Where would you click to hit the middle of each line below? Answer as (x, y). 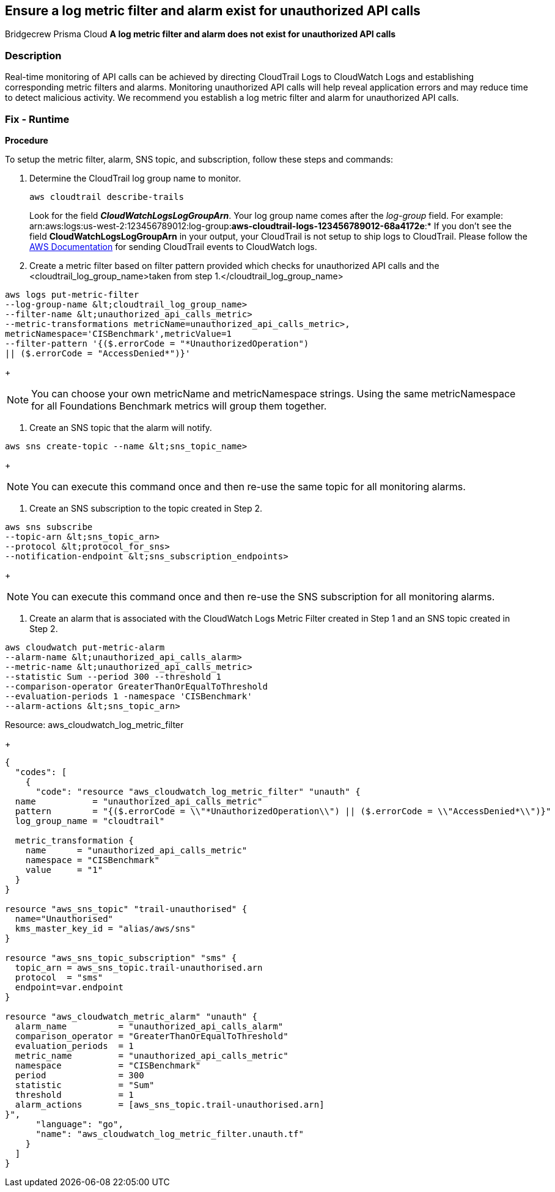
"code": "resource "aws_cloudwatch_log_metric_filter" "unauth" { (198, 791)
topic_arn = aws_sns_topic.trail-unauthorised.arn (139, 967)
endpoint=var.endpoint (69, 987)
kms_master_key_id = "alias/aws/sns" (105, 928)
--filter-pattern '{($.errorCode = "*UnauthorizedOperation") (157, 343)
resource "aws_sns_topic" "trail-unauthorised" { (126, 909)
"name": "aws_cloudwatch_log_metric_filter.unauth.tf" (170, 1134)
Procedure (27, 140)
